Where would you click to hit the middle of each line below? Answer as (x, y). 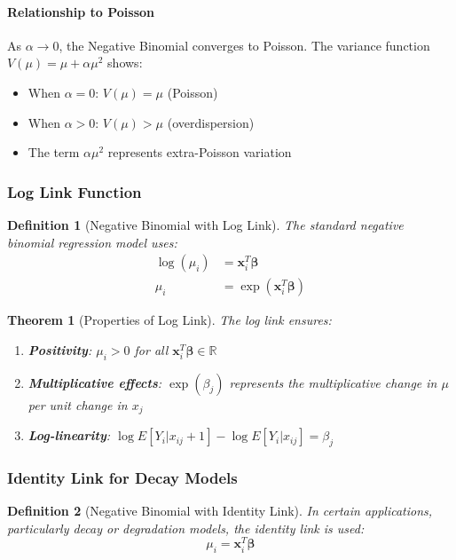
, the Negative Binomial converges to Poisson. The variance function (244, 45)
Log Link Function (75, 191)
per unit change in (78, 404)
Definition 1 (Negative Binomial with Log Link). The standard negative (205, 224)
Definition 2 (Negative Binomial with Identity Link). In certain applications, (220, 511)
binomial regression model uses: (92, 242)
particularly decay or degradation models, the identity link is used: (186, 528)
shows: (125, 63)
